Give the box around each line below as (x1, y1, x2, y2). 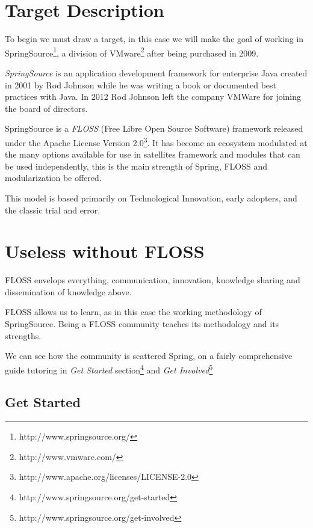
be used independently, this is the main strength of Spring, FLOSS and (5, 159, 268, 172)
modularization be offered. (5, 171, 102, 184)
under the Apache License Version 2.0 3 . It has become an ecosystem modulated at (5, 134, 308, 149)
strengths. (5, 329, 42, 342)
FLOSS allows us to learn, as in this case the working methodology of (5, 305, 262, 318)
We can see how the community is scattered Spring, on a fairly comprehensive (5, 349, 293, 362)
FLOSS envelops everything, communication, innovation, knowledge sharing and (5, 274, 300, 286)
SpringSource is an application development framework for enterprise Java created (5, 66, 308, 79)
